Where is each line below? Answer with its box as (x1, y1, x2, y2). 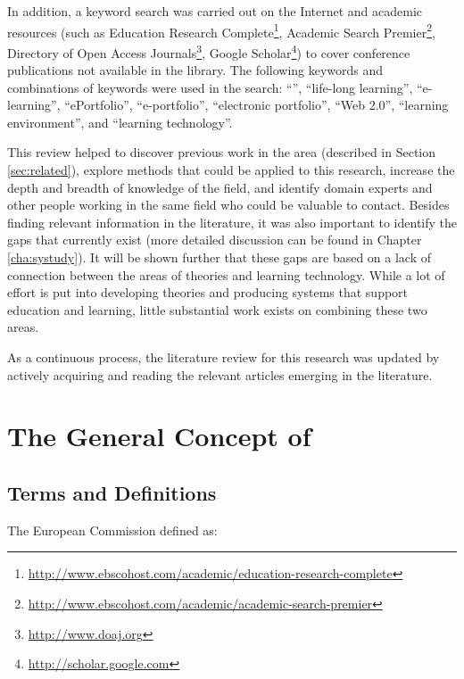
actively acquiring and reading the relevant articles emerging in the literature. (7, 365, 433, 384)
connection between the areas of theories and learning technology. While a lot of (7, 265, 445, 284)
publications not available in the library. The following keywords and (7, 61, 384, 79)
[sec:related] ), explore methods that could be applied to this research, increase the (7, 161, 455, 179)
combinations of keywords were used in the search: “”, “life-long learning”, (7, 78, 413, 96)
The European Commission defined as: (7, 520, 218, 539)
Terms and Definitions (7, 478, 217, 506)
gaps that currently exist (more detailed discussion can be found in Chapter (7, 230, 422, 249)
